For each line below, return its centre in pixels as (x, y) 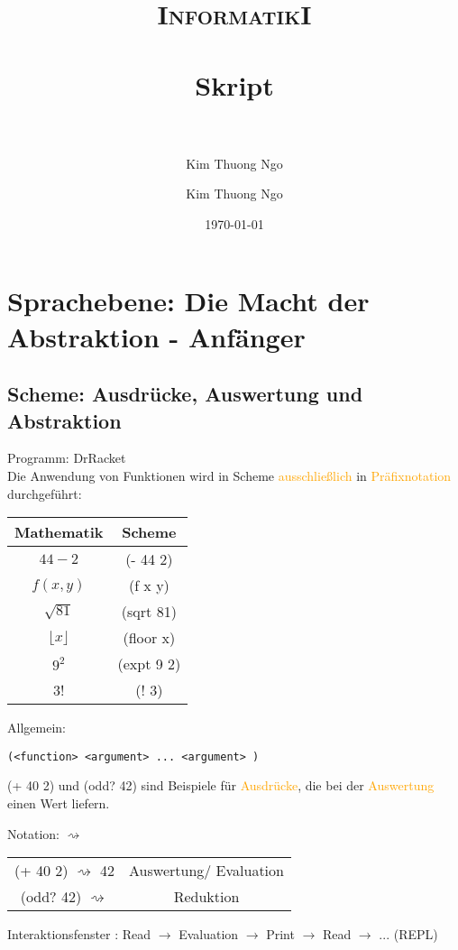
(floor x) (149, 638)
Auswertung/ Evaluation (206, 871)
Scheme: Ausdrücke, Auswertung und (185, 394)
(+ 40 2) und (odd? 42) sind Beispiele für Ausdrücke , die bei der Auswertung (221, 785)
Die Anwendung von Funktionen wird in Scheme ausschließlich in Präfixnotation (229, 476)
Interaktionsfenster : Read (79, 934)
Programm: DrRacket (67, 458)
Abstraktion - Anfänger (156, 336)
